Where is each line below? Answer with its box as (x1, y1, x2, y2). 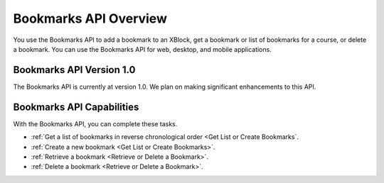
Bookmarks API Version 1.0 (13, 64, 136, 76)
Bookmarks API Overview (13, 11, 167, 26)
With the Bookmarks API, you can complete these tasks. (13, 119, 178, 128)
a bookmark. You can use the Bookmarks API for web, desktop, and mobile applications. (13, 45, 272, 53)
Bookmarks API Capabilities (13, 101, 139, 113)
